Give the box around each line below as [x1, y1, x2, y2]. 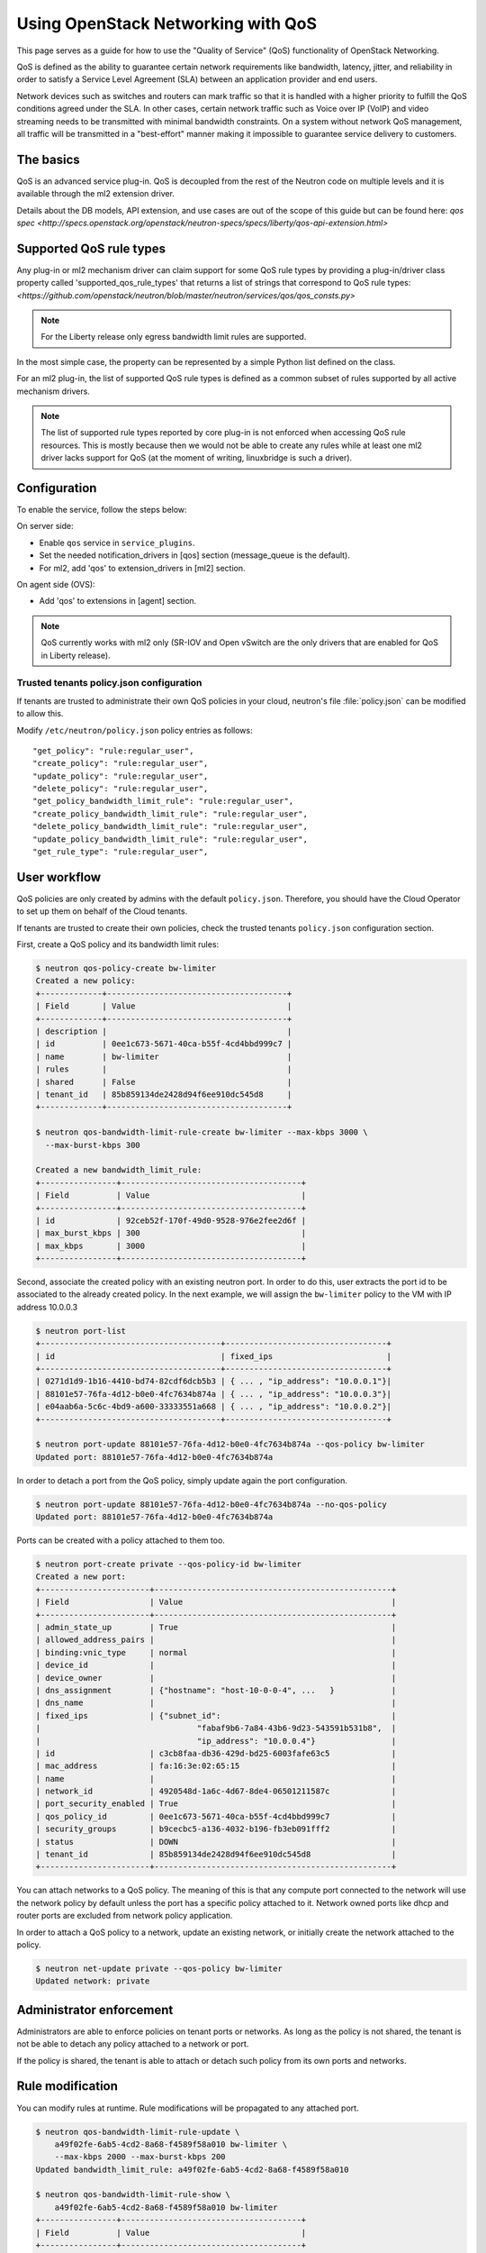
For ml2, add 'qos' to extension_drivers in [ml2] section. [39, 562, 247, 573]
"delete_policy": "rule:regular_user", [32, 784, 209, 794]
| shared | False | [35, 1077, 292, 1087]
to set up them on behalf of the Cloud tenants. [16, 906, 188, 917]
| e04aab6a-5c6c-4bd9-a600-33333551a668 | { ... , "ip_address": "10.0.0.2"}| [35, 1401, 391, 1412]
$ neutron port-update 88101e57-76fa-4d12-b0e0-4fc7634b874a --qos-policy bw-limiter [35, 1439, 425, 1450]
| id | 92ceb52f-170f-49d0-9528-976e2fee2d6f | [35, 1215, 307, 1226]
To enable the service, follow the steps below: [16, 505, 188, 515]
